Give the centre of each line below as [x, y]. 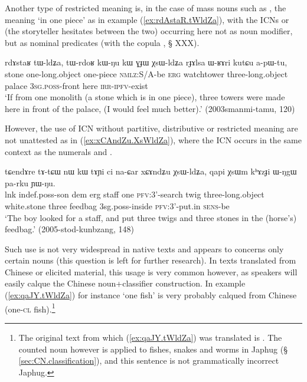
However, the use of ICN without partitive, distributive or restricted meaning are [151, 128]
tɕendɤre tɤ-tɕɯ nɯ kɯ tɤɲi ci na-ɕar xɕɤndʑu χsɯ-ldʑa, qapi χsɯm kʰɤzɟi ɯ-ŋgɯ [151, 171]
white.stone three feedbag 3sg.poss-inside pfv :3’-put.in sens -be [117, 205]
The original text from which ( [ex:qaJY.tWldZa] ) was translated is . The [150, 337]
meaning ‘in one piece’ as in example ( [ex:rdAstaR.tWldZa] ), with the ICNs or [147, 19]
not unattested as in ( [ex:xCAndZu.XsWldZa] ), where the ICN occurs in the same [153, 139]
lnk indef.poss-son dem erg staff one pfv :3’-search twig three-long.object [135, 194]
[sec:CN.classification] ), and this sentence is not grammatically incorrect [149, 360]
